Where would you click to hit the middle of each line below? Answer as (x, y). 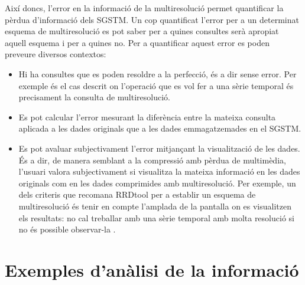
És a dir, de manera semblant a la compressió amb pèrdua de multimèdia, (152, 160)
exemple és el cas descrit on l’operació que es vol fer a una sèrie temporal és (156, 85)
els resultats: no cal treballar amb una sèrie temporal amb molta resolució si (156, 217)
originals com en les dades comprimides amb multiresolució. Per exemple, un (157, 183)
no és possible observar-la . (67, 229)
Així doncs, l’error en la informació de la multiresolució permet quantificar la (144, 8)
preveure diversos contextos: (56, 54)
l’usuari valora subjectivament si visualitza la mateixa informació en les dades (159, 171)
